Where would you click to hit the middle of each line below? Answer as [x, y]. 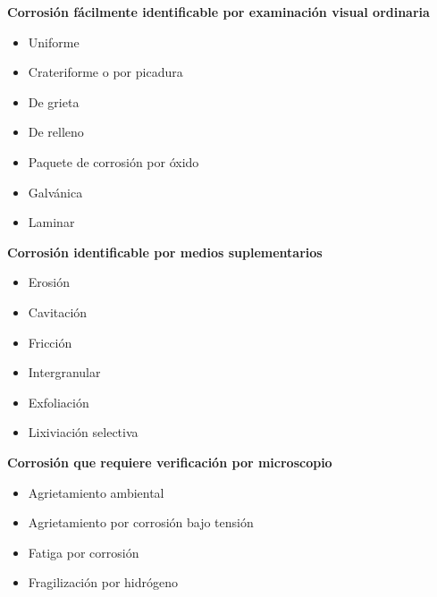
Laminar [51, 222]
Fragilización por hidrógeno [103, 582]
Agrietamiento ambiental [96, 492]
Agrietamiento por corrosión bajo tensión [141, 522]
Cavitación [58, 311]
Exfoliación [59, 402]
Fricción [50, 342]
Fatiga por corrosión [84, 552]
